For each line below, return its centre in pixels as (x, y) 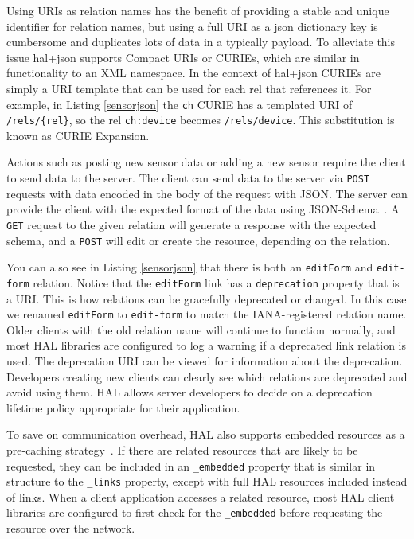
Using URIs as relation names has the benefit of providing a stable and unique (198, 10)
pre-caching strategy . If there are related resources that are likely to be (182, 449)
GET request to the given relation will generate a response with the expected (191, 224)
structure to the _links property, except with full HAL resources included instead (207, 481)
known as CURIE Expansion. (78, 135)
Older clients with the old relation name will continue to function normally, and (201, 329)
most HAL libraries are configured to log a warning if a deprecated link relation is (206, 345)
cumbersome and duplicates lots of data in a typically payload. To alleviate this (201, 42)
